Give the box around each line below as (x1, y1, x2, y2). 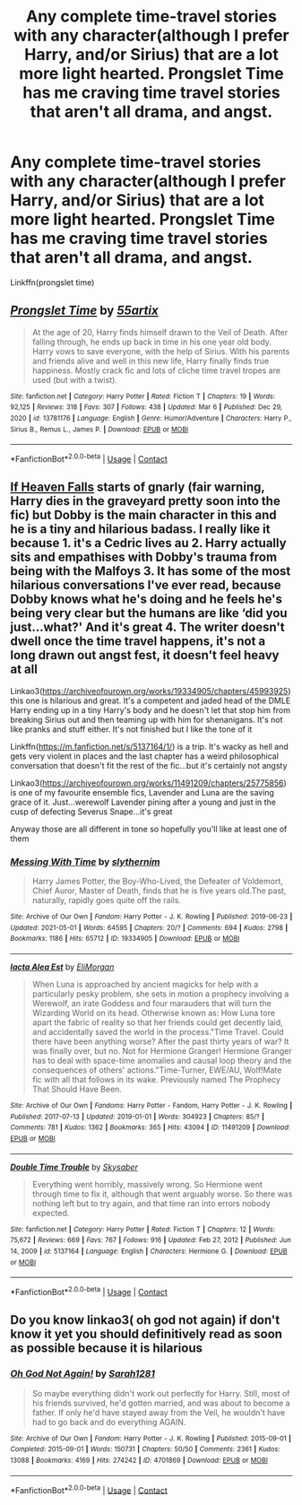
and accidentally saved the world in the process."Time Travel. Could (31, 1027, 284, 1038)
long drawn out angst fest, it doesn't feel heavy (10, 648, 280, 663)
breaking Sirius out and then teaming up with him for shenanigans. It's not (10, 714, 283, 725)
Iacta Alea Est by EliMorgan (10, 961, 115, 972)
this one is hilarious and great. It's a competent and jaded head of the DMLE (10, 695, 291, 706)
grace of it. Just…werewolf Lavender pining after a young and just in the (10, 796, 277, 807)
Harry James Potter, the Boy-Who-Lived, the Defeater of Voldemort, (31, 876, 283, 887)
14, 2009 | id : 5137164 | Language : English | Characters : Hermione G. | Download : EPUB (10, 1247, 288, 1257)
